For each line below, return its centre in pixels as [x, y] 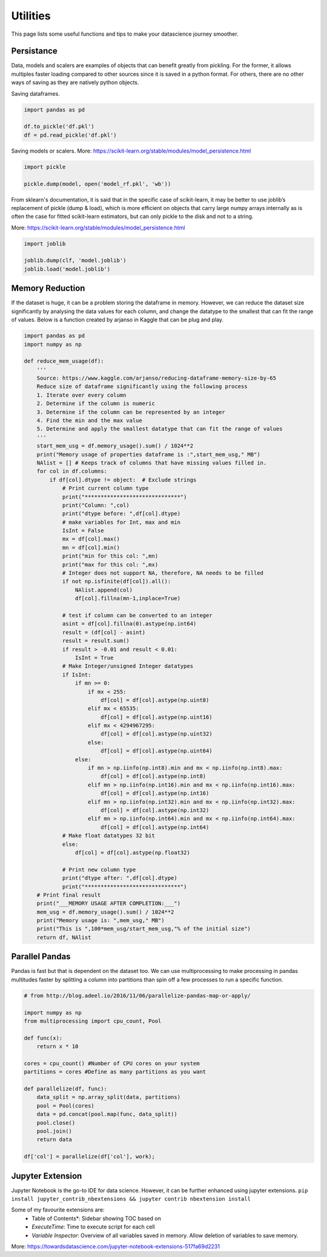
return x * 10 [58, 1047]
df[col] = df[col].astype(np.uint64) [156, 751]
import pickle [45, 167]
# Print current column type [105, 488]
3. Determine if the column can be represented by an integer [131, 412]
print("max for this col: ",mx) [110, 564]
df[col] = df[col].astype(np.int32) [155, 810]
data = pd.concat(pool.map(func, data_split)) [107, 1114]
